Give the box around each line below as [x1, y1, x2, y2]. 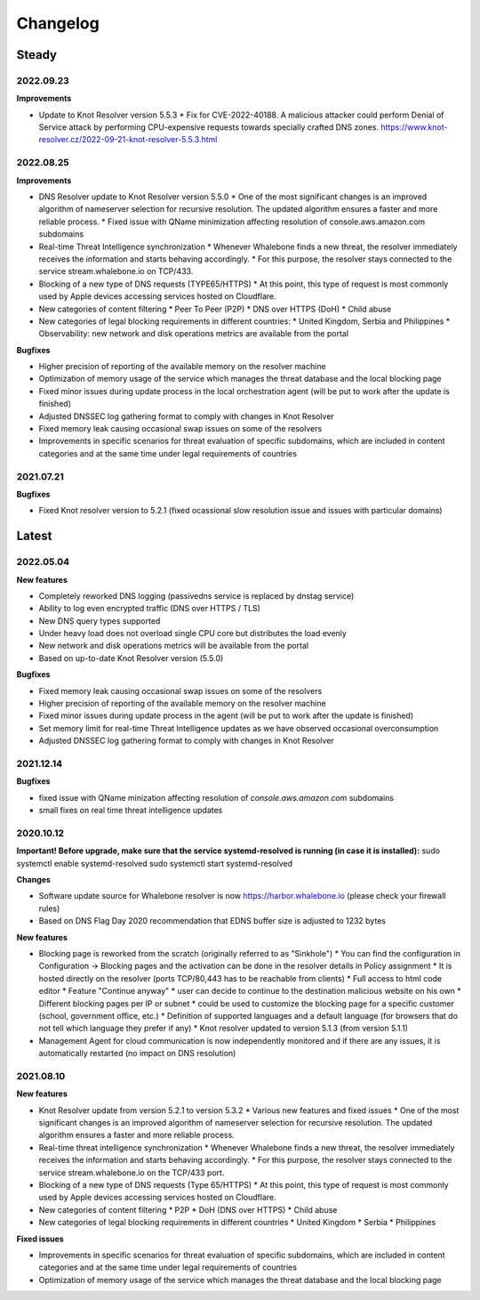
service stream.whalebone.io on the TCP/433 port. [38, 1167, 225, 1178]
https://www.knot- [380, 122, 448, 133]
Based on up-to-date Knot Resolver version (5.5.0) [38, 652, 224, 663]
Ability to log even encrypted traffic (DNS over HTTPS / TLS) [38, 603, 261, 614]
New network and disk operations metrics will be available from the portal [38, 641, 309, 651]
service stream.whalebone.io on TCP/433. [38, 266, 194, 277]
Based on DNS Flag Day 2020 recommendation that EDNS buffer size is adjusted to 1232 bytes [38, 916, 387, 926]
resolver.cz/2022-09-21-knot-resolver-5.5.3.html [38, 134, 218, 145]
